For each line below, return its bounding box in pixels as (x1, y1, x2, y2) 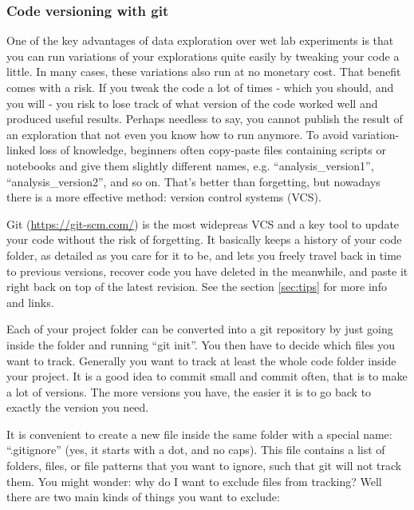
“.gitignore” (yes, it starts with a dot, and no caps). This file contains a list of (6, 441, 385, 458)
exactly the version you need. (6, 399, 149, 416)
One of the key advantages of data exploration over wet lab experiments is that (6, 32, 394, 49)
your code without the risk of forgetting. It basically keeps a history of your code (6, 231, 402, 248)
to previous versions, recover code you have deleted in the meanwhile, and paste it (6, 262, 408, 279)
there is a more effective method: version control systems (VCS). (6, 189, 321, 205)
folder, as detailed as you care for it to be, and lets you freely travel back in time (6, 246, 402, 263)
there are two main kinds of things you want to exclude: (6, 488, 280, 505)
